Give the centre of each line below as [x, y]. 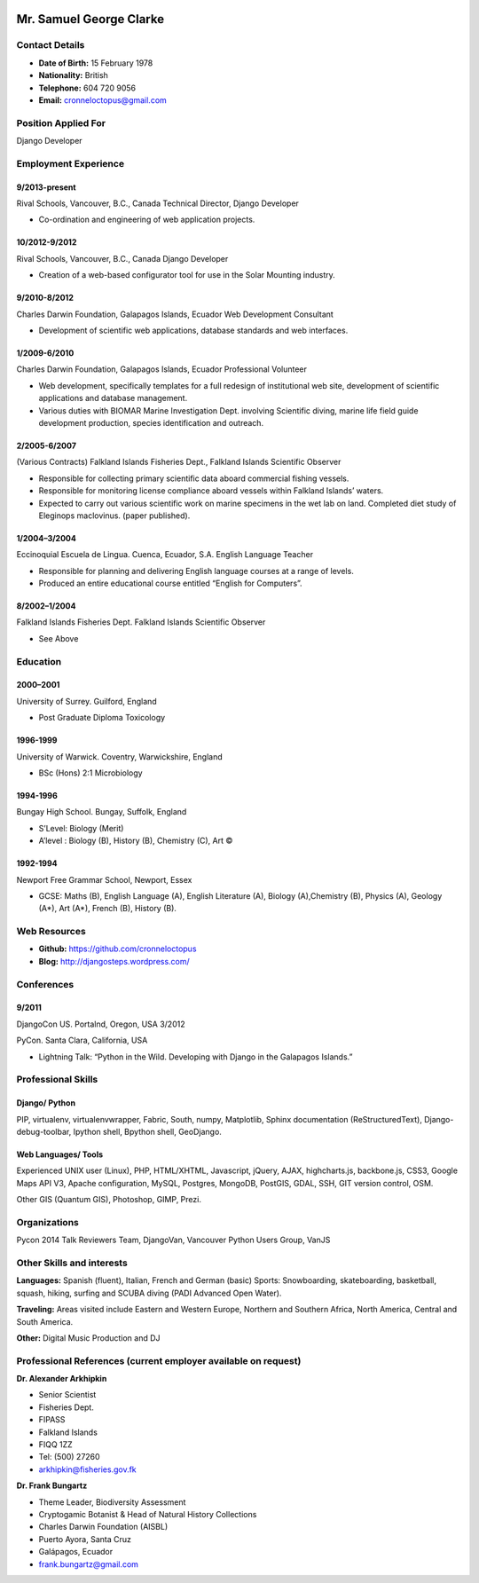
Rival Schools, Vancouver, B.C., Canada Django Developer [122, 258]
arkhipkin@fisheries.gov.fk [87, 1469]
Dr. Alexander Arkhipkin [62, 1379]
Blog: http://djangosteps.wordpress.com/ [114, 961]
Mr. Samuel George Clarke [90, 19]
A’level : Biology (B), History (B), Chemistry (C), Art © [136, 841]
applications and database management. [113, 398]
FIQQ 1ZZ [55, 1445]
